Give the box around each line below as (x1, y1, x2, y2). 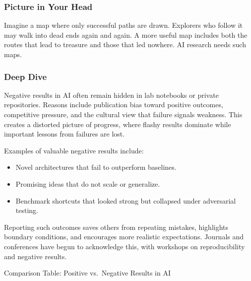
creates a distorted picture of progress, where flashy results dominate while (4, 119, 231, 129)
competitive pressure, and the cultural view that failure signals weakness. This (4, 109, 243, 119)
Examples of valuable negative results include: (4, 145, 144, 155)
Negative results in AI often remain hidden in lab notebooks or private (4, 89, 219, 100)
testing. (15, 205, 38, 215)
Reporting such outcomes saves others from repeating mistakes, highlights (4, 221, 229, 232)
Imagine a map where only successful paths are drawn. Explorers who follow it (4, 20, 243, 30)
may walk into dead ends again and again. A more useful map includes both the (4, 29, 248, 40)
